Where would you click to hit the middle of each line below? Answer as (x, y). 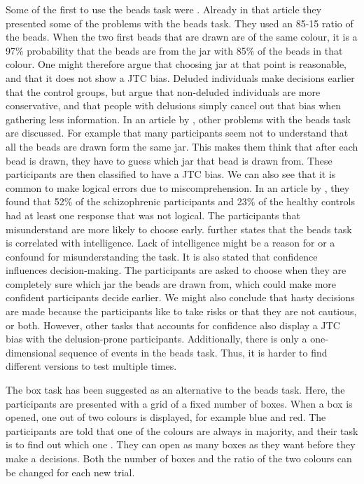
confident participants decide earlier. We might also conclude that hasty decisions (180, 297)
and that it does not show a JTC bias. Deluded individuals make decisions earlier (180, 77)
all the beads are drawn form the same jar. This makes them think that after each (182, 146)
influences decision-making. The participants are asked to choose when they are (176, 270)
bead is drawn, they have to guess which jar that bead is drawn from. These (169, 160)
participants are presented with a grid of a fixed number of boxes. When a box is (179, 403)
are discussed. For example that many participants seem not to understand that (177, 133)
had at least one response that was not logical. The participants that (153, 215)
